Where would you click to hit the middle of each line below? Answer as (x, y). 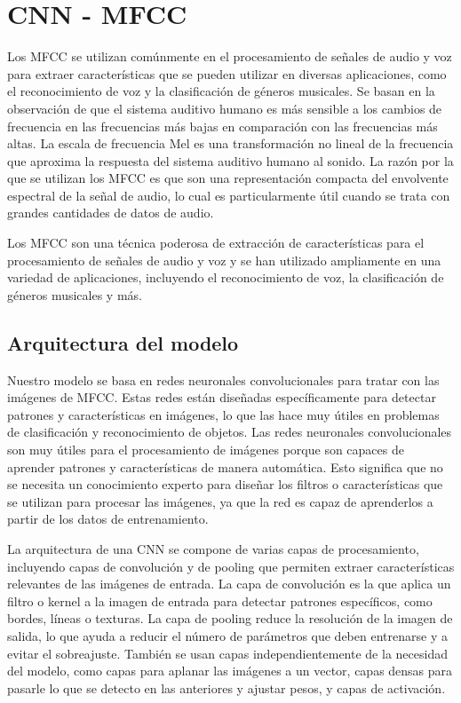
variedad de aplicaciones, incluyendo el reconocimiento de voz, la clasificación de (226, 277)
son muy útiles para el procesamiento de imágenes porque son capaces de (206, 450)
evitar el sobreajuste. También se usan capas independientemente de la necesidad (227, 653)
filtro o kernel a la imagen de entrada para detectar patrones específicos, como (220, 600)
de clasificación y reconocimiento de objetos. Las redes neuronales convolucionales (230, 432)
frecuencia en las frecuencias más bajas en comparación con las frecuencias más (223, 126)
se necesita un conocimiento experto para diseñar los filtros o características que (225, 484)
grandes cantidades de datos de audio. (111, 213)
